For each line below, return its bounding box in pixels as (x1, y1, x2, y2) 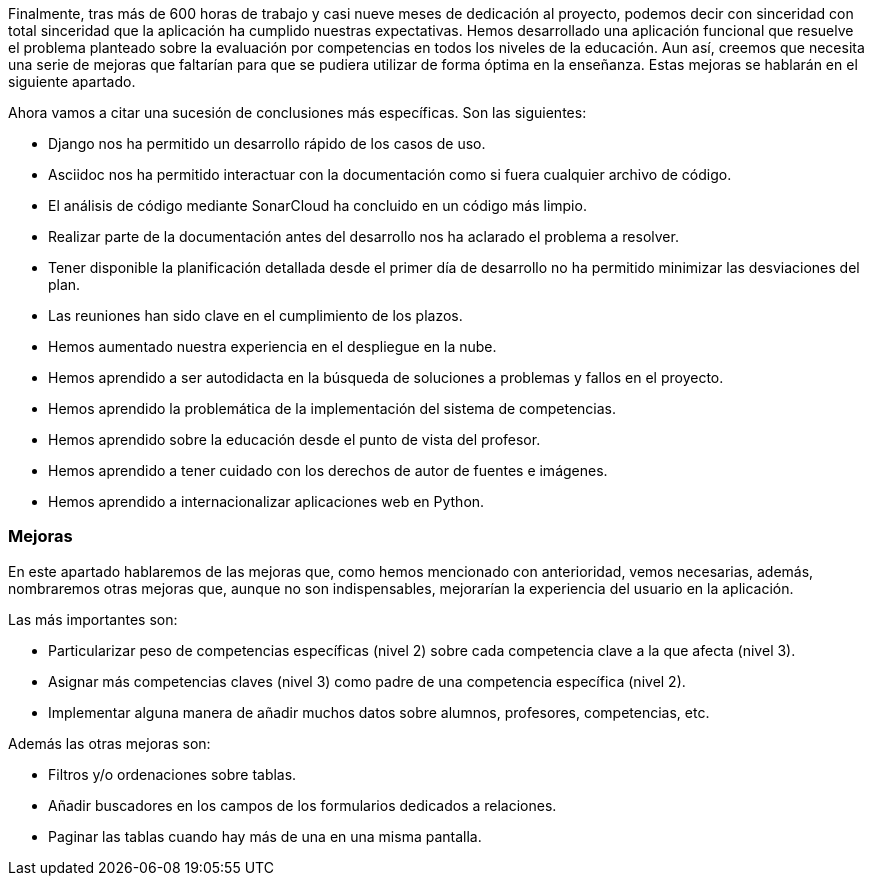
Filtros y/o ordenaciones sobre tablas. (48, 765, 297, 783)
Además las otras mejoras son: (8, 734, 211, 752)
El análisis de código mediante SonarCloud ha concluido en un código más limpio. (48, 197, 587, 214)
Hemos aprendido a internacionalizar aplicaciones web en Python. (48, 493, 485, 510)
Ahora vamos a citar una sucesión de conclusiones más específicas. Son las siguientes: (8, 104, 587, 121)
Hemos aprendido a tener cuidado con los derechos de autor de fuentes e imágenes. (48, 462, 608, 479)
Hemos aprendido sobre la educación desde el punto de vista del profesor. (48, 431, 541, 448)
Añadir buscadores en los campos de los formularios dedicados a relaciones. (48, 796, 557, 814)
